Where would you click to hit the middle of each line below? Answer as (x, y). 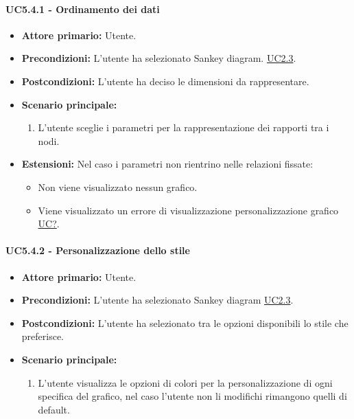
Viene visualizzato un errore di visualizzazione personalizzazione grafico (188, 210)
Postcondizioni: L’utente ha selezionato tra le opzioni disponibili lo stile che (185, 322)
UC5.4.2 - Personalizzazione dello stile (98, 250)
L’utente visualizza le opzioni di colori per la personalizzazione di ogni (185, 382)
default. (54, 409)
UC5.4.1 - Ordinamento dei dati (83, 9)
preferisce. (43, 336)
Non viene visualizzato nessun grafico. (118, 186)
